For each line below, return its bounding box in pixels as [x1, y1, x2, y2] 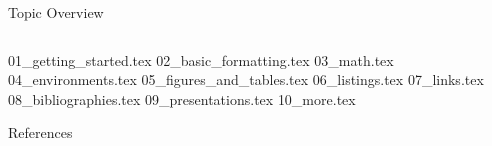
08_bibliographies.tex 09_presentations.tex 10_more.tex [8, 88, 356, 109]
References [8, 122, 73, 143]
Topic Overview [8, 2, 104, 22]
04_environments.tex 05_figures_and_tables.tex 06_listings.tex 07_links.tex [8, 69, 484, 90]
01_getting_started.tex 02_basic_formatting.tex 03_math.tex [8, 49, 394, 70]
